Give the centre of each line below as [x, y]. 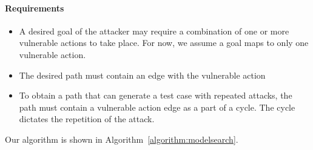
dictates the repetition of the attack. [87, 119]
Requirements [35, 8]
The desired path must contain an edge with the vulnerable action [142, 75]
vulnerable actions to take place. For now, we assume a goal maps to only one [164, 43]
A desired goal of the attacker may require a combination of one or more [154, 31]
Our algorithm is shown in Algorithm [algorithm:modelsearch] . [122, 139]
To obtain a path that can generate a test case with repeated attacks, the [156, 95]
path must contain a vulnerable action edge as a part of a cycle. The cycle [157, 107]
